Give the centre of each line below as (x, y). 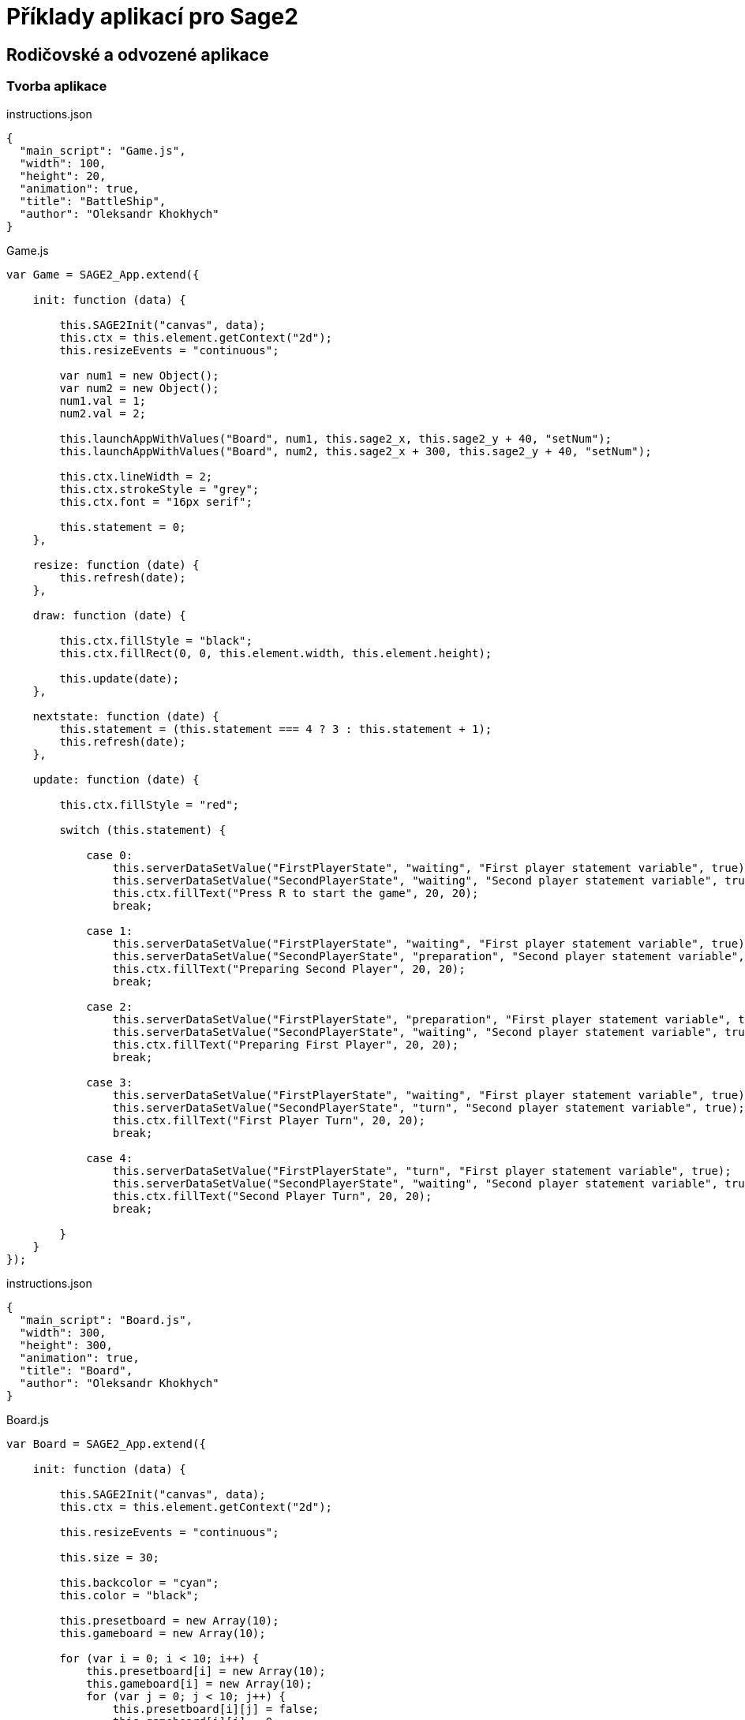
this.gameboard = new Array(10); (163, 1633)
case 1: (110, 931)
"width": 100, (63, 163)
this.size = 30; (109, 1557)
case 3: (110, 1082)
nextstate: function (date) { (126, 716)
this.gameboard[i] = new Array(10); (199, 1683)
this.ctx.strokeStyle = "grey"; (159, 489)
